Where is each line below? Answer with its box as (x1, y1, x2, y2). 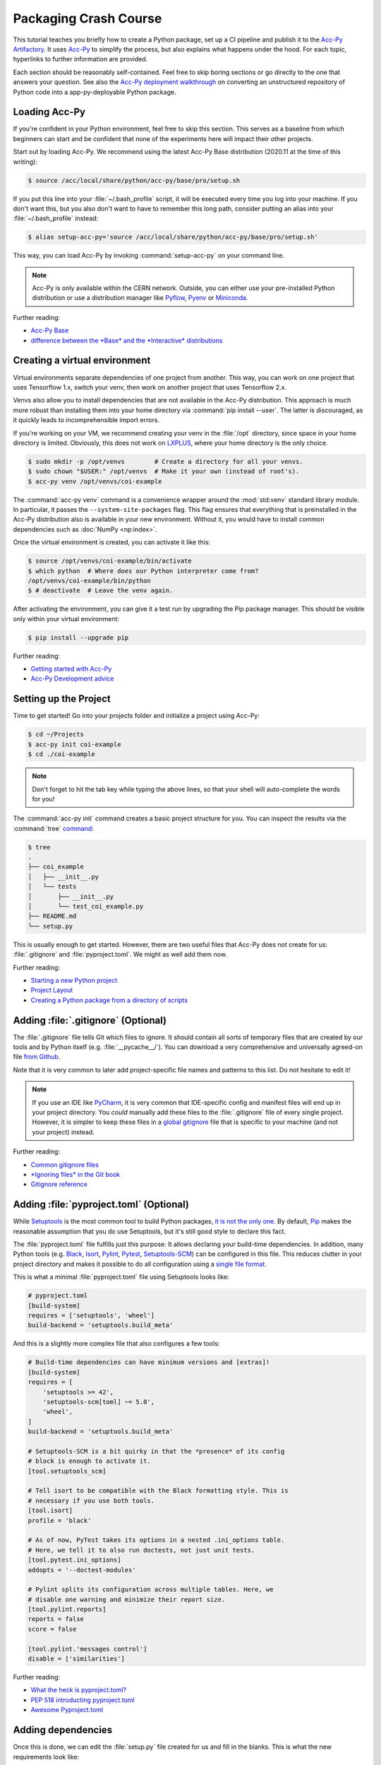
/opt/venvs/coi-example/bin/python (28, 576, 151, 585)
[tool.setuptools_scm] (28, 1467, 107, 1475)
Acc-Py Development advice (30, 674, 114, 683)
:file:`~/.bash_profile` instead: (13, 214, 99, 222)
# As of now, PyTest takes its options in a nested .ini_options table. (28, 1536, 285, 1544)
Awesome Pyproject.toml (30, 1706, 104, 1714)
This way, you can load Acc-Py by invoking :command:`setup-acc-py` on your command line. (13, 251, 285, 260)
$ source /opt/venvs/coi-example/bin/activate (28, 557, 192, 565)
